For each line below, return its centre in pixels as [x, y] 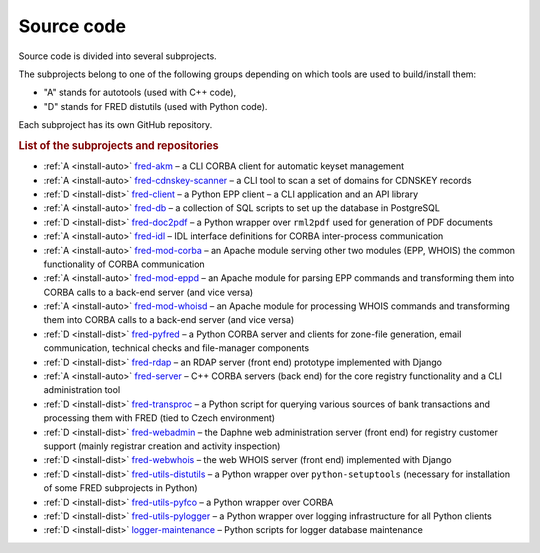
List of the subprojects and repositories [118, 145]
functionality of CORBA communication [124, 264]
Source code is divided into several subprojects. [117, 56]
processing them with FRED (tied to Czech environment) [159, 418]
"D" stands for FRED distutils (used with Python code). [155, 106]
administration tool [82, 390]
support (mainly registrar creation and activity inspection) [162, 446]
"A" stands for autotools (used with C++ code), [140, 92]
